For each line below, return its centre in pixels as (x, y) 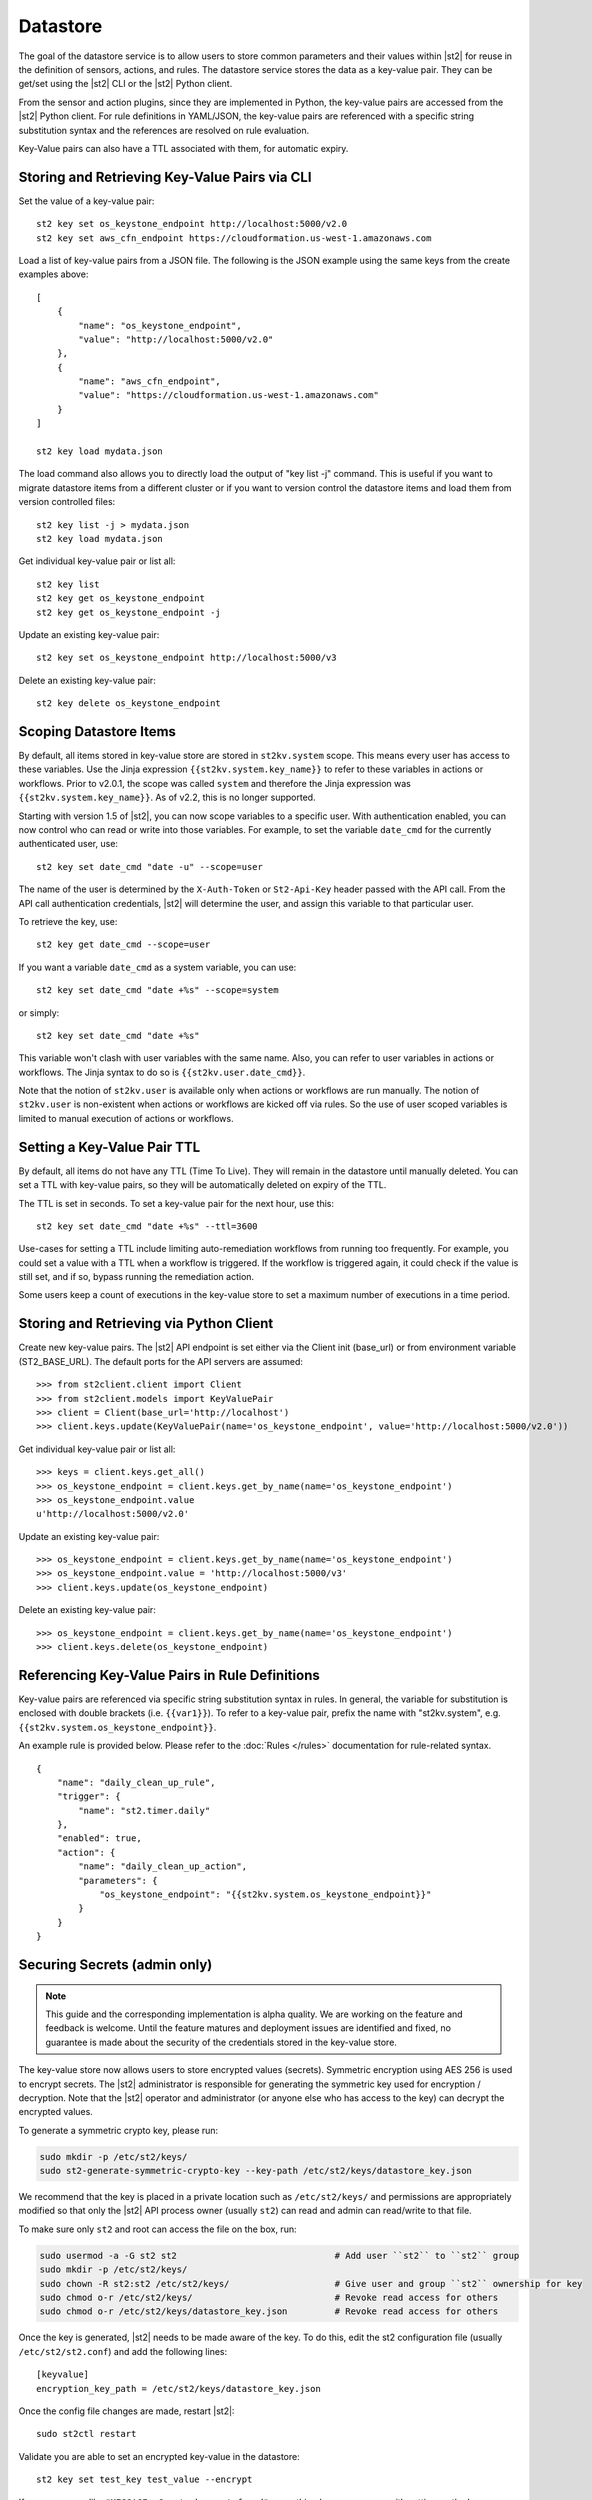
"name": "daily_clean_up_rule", (136, 1782)
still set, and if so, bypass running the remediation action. (136, 1277)
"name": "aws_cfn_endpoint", (150, 381)
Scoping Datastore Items (97, 731)
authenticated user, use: (68, 844)
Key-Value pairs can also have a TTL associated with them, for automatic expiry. (183, 148)
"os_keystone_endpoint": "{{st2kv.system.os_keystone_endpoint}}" (265, 1894)
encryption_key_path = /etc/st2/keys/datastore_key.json (179, 2388)
